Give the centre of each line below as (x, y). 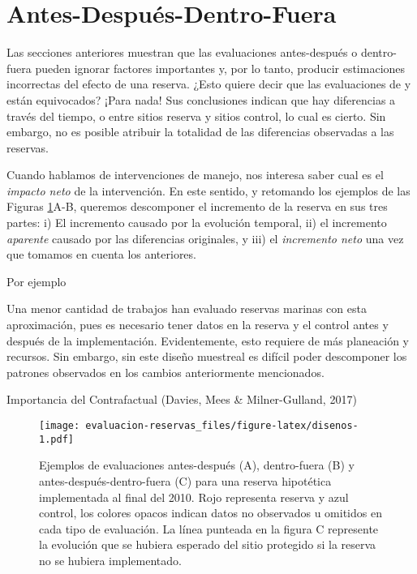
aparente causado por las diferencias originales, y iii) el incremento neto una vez (205, 238)
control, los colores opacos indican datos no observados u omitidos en (211, 513)
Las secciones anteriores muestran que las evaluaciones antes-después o (182, 52)
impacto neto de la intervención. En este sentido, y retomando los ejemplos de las (208, 190)
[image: (60, 426)
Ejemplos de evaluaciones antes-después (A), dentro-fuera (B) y (197, 465)
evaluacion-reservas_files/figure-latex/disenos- (222, 426)
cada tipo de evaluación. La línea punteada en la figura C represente (209, 528)
